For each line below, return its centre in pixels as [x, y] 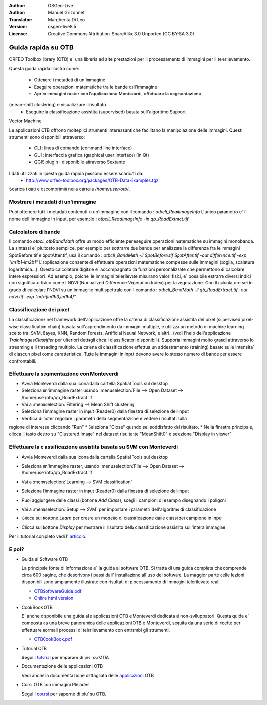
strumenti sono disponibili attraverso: [47, 137]
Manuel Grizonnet [66, 13]
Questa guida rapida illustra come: [44, 68]
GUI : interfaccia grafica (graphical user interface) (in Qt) [91, 155]
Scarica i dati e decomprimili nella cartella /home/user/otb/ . [69, 189]
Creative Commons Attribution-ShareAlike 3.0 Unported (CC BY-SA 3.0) [121, 33]
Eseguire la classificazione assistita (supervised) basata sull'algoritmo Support [106, 112]
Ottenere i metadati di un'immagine [70, 80]
